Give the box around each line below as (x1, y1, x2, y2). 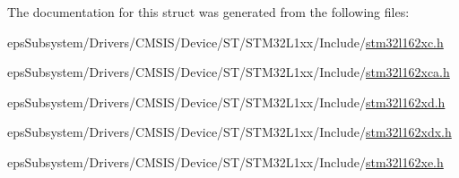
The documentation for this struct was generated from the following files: (7, 3, 410, 21)
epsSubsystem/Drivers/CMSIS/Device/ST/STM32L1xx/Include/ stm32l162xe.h (7, 152, 444, 171)
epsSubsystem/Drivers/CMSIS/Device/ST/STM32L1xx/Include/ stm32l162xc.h (7, 32, 444, 51)
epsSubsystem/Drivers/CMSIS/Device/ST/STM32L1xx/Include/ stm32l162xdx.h (7, 123, 452, 141)
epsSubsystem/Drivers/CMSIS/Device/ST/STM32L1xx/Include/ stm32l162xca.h (7, 63, 450, 81)
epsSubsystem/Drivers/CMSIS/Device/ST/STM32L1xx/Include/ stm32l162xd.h (7, 92, 446, 111)
